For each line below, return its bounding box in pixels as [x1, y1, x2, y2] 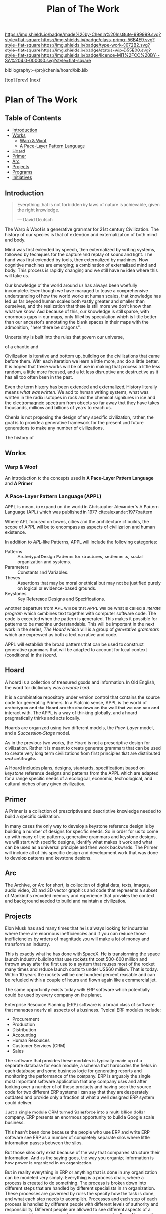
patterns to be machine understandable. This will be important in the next [5, 621, 155, 627]
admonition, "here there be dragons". [5, 324, 81, 330]
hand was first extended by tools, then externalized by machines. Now [5, 257, 149, 263]
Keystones [5, 590, 27, 596]
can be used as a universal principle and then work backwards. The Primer [5, 844, 158, 850]
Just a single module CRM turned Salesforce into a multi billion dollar [5, 1109, 146, 1115]
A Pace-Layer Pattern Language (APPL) [5, 493, 102, 500]
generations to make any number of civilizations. [5, 425, 104, 431]
